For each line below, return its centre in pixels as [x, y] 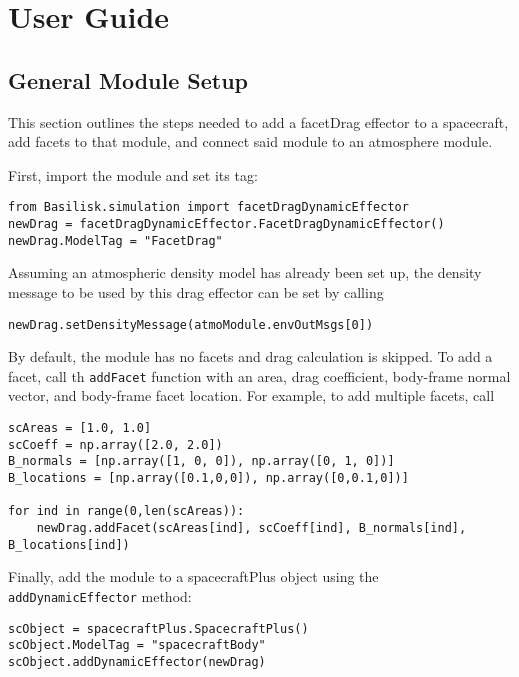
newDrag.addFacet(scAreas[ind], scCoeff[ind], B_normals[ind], [251, 527]
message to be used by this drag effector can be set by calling [196, 291]
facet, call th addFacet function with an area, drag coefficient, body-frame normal [259, 375]
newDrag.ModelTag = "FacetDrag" [115, 240]
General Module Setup [128, 79]
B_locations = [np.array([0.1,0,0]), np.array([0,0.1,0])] [208, 477]
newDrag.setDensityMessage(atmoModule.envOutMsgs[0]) [191, 324]
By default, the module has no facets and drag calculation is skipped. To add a [250, 356]
